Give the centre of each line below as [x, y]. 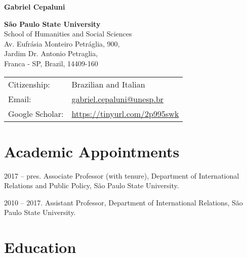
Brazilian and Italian [108, 84]
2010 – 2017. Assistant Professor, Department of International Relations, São [124, 202]
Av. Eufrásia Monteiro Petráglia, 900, [62, 43]
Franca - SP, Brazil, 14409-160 [51, 63]
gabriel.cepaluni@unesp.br [118, 99]
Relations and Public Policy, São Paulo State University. [92, 185]
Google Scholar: [36, 113]
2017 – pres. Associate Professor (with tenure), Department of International [122, 175]
